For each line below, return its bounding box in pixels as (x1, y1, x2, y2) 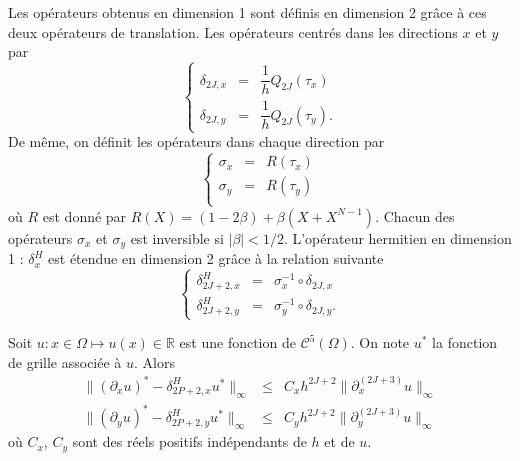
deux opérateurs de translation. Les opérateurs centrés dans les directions (8, 21, 458, 42)
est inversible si (130, 227, 224, 248)
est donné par (42, 205, 127, 226)
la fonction (432, 332, 498, 353)
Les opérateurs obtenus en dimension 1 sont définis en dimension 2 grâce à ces (8, 2, 487, 22)
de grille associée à (8, 351, 122, 372)
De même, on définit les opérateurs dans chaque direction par (8, 131, 385, 152)
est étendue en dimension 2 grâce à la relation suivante (48, 248, 384, 269)
